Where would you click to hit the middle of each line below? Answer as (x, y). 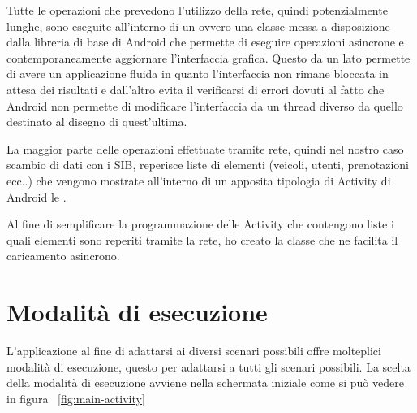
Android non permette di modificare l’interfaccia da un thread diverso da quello (205, 105)
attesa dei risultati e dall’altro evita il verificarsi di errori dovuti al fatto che (196, 89)
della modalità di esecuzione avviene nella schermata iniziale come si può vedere (205, 383)
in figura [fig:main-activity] (76, 398)
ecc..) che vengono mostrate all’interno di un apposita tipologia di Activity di (199, 180)
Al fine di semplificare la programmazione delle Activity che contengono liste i (200, 224)
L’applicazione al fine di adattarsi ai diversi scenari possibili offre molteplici (194, 351)
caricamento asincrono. (63, 256)
